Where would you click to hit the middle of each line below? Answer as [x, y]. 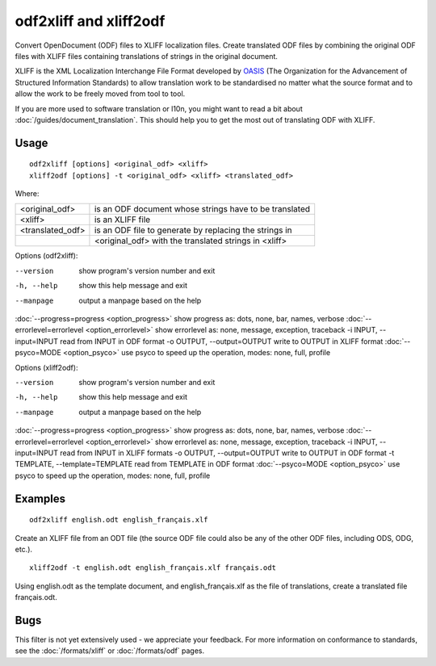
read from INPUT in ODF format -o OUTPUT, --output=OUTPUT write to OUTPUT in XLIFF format [221, 341]
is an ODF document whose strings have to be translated [202, 209]
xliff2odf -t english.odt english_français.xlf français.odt [153, 568]
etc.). [23, 549]
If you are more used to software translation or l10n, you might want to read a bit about [159, 108]
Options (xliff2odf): [46, 367]
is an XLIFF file [122, 220]
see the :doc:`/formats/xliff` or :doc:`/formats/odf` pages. [110, 651]
